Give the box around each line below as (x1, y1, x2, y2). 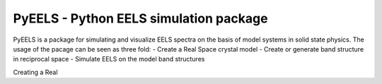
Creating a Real (13, 68, 58, 76)
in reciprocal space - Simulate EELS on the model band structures (13, 55, 205, 64)
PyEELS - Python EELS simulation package (13, 11, 268, 26)
